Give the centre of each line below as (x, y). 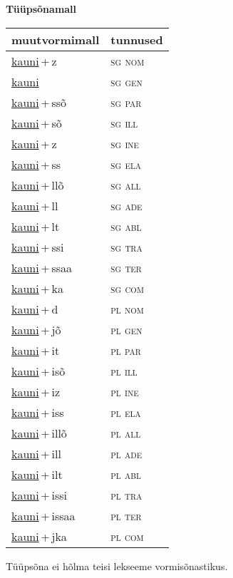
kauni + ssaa (42, 267)
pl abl (126, 474)
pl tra (126, 495)
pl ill (124, 371)
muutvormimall (56, 39)
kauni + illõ (39, 433)
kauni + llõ (38, 185)
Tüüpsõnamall (41, 9)
